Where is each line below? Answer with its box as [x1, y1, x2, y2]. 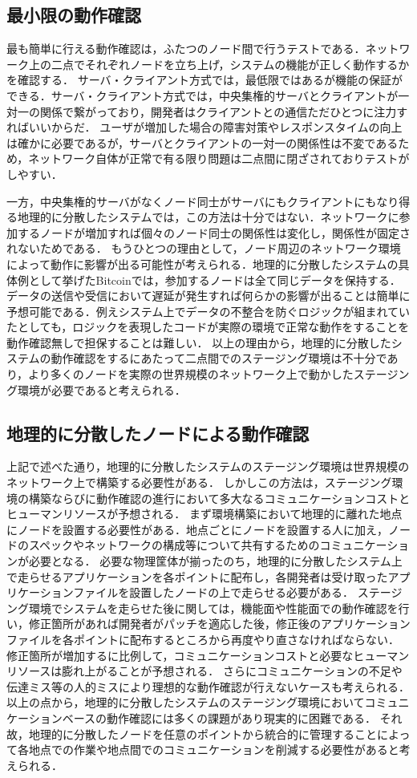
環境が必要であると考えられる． [17, 381, 186, 398]
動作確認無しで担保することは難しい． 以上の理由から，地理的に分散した [6, 334, 391, 351]
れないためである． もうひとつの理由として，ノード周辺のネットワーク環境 [6, 240, 401, 257]
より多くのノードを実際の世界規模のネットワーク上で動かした [28, 366, 354, 383]
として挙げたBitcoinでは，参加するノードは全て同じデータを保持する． [28, 271, 401, 288]
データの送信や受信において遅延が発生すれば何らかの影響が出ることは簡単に [6, 287, 411, 304]
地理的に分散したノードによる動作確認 [6, 420, 310, 445]
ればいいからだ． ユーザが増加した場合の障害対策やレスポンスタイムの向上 [6, 119, 403, 136]
